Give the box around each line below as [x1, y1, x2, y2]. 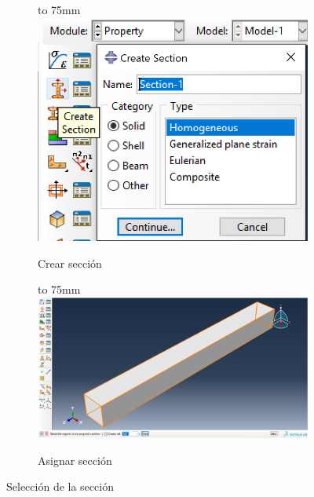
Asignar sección [38, 451, 112, 468]
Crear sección [38, 254, 102, 271]
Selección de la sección [6, 478, 114, 495]
